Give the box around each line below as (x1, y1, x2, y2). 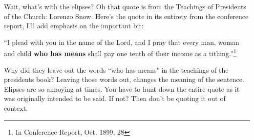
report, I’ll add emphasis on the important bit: (4, 20, 144, 31)
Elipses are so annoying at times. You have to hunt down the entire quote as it (4, 83, 240, 94)
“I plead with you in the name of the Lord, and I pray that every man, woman (4, 37, 239, 47)
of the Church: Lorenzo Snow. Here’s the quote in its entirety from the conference (4, 11, 249, 21)
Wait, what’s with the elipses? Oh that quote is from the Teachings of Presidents (4, 1, 246, 11)
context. (4, 103, 28, 113)
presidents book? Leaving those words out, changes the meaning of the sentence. (4, 74, 244, 84)
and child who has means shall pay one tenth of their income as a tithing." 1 (4, 47, 236, 59)
